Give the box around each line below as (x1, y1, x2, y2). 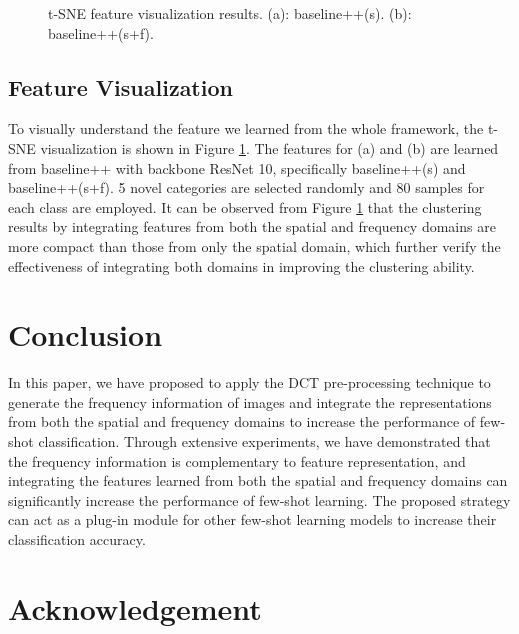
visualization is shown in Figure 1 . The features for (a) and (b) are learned (40, 137, 499, 158)
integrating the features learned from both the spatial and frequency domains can (8, 470, 508, 491)
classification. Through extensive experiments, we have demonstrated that (38, 431, 491, 452)
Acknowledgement (8, 587, 262, 628)
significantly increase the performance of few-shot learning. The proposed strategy (8, 489, 511, 510)
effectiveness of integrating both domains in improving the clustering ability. (8, 255, 475, 276)
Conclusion (8, 314, 163, 355)
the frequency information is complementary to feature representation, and (8, 450, 466, 471)
